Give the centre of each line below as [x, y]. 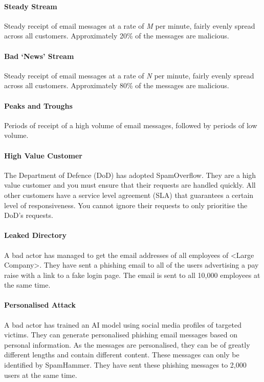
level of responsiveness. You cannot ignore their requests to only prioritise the [126, 205]
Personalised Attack [40, 305]
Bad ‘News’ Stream [39, 56]
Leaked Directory [36, 235]
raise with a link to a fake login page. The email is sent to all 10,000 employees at [132, 275]
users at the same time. [41, 375]
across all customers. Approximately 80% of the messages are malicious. [117, 85]
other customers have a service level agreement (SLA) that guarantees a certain [129, 195]
